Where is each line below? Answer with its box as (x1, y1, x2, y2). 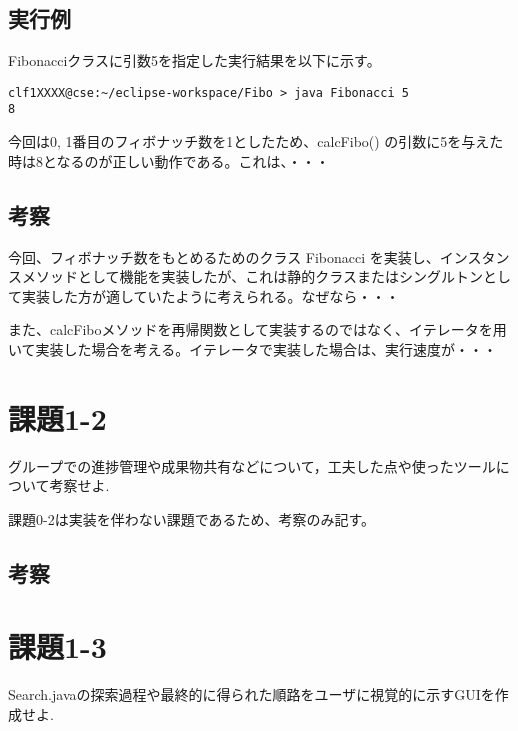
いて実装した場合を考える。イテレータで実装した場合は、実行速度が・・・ (8, 338, 497, 359)
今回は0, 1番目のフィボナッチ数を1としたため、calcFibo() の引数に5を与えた (8, 131, 504, 152)
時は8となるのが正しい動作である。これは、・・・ (8, 150, 330, 171)
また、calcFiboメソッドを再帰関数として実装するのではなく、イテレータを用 (8, 319, 507, 340)
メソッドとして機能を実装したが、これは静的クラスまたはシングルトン (21, 266, 484, 287)
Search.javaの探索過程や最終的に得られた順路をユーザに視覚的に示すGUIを (8, 684, 495, 705)
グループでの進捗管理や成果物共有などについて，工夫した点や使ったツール (8, 455, 496, 476)
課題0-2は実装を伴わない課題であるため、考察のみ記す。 (8, 508, 376, 529)
